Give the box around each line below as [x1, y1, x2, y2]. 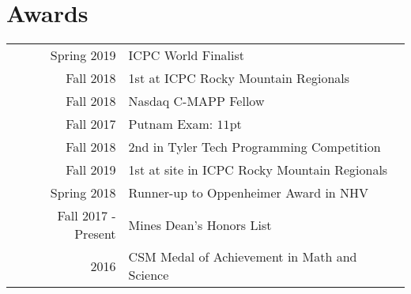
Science [128, 266, 169, 285]
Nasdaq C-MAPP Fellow [128, 92, 265, 111]
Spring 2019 [50, 46, 116, 65]
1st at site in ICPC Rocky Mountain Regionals [128, 160, 388, 179]
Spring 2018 [50, 183, 116, 202]
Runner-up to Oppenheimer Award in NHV [128, 183, 369, 202]
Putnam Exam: [128, 115, 213, 134]
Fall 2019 [66, 160, 116, 179]
